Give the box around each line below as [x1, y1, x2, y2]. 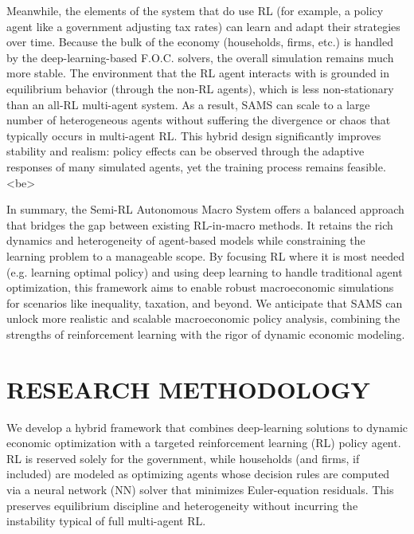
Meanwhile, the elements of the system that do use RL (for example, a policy [6, 2, 384, 18]
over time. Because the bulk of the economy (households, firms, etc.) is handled [6, 33, 393, 50]
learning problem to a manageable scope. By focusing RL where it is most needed [6, 247, 404, 264]
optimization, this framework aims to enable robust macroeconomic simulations [6, 279, 394, 296]
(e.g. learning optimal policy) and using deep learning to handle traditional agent [6, 263, 403, 280]
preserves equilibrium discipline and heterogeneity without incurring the [6, 497, 358, 513]
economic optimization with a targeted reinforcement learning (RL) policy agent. [6, 434, 401, 451]
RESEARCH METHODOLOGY [6, 372, 370, 405]
